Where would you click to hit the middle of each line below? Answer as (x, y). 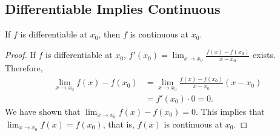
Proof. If (20, 55)
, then (109, 34)
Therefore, (24, 68)
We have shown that (43, 111)
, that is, (118, 124)
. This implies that (230, 111)
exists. (264, 55)
